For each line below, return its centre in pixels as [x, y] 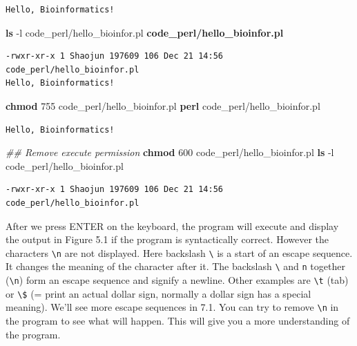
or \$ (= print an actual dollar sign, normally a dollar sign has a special [158, 293]
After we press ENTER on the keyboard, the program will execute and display [172, 225]
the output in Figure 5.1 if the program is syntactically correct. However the [167, 239]
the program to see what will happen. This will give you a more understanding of [178, 320]
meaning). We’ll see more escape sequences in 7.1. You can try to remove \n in [172, 307]
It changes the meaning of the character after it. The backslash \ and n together [175, 266]
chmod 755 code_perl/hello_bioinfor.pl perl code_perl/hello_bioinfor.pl [163, 105]
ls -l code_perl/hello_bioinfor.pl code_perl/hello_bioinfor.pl [145, 32]
